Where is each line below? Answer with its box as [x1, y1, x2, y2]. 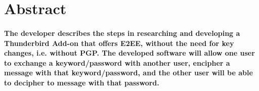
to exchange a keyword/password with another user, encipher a [4, 57, 230, 68]
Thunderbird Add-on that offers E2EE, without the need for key [4, 37, 234, 48]
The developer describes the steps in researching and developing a [4, 27, 240, 38]
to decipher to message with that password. [4, 77, 159, 87]
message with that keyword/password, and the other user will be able [4, 67, 253, 78]
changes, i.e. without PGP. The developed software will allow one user [4, 48, 255, 58]
